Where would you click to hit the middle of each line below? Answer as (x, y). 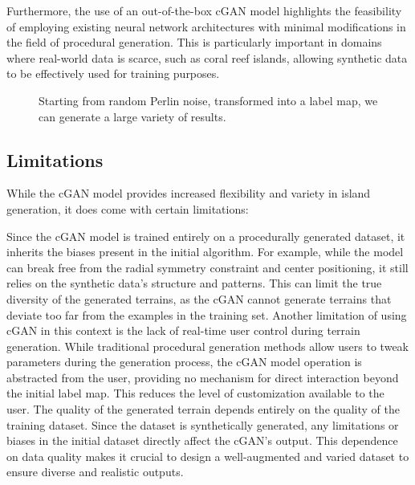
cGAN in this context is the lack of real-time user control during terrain (183, 330)
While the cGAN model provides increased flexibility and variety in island (189, 193)
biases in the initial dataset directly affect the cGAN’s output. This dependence (202, 440)
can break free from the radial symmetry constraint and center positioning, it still (207, 267)
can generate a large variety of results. (132, 116)
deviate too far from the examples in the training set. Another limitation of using (207, 314)
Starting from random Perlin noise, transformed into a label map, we (208, 100)
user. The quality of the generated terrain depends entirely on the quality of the (203, 409)
